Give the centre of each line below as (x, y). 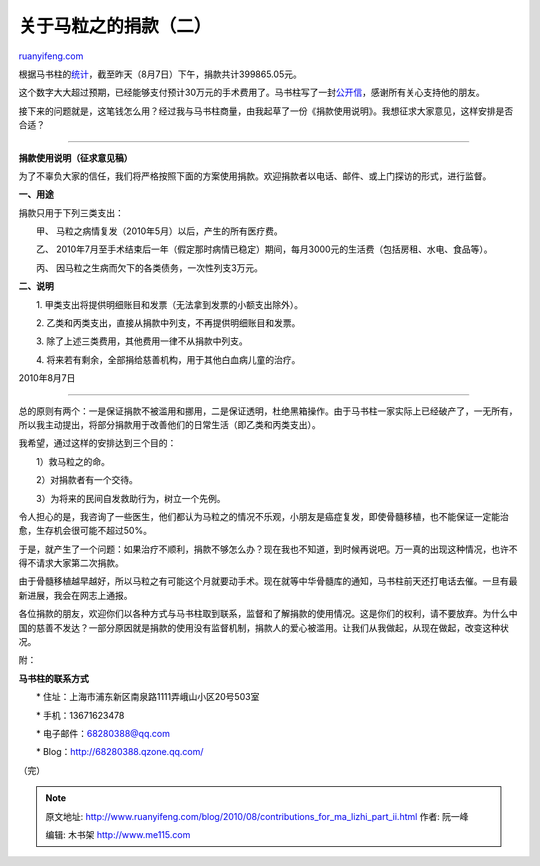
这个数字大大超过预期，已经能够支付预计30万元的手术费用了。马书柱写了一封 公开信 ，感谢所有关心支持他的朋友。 (251, 92)
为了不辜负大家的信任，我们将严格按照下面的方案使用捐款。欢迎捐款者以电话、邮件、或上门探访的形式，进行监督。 (255, 176)
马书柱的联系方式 (53, 678)
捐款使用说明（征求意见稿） (75, 157)
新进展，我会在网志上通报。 (75, 595)
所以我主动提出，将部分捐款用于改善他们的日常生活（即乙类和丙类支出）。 (169, 424)
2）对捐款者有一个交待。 (87, 480)
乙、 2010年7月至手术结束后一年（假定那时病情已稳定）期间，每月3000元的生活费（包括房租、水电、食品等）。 (264, 249)
